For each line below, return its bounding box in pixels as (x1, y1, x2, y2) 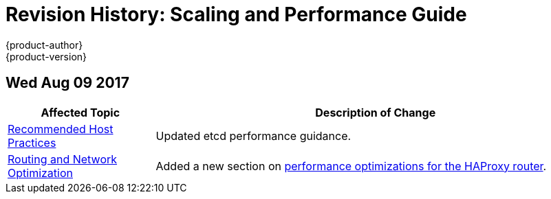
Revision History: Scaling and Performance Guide (6, 3, 467, 26)
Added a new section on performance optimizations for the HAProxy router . (155, 159, 547, 173)
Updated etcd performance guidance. (155, 128, 352, 143)
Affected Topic (41, 105, 120, 119)
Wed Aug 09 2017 (6, 74, 129, 92)
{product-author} (6, 38, 83, 51)
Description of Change (315, 105, 436, 119)
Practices (8, 135, 56, 150)
